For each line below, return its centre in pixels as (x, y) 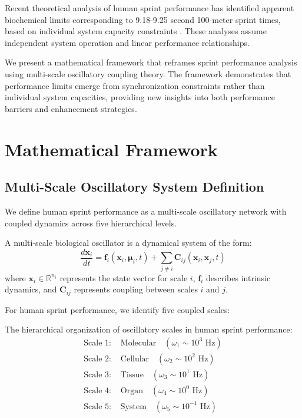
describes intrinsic (238, 277)
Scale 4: (97, 391)
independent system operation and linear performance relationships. (127, 42)
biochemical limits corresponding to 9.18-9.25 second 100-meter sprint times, (143, 19)
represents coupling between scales (136, 289)
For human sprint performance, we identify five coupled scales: (117, 309)
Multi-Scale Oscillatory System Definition (135, 187)
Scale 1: (97, 343)
